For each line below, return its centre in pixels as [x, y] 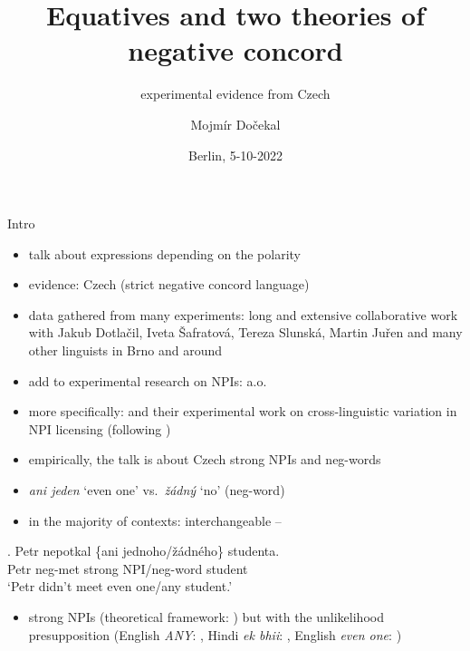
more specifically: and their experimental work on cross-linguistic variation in [243, 411]
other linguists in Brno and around [125, 350]
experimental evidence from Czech [235, 94]
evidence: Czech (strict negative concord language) [169, 284]
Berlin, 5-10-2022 [235, 155]
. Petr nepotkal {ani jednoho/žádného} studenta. [144, 551]
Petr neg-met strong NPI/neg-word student [128, 568]
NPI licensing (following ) [100, 428]
